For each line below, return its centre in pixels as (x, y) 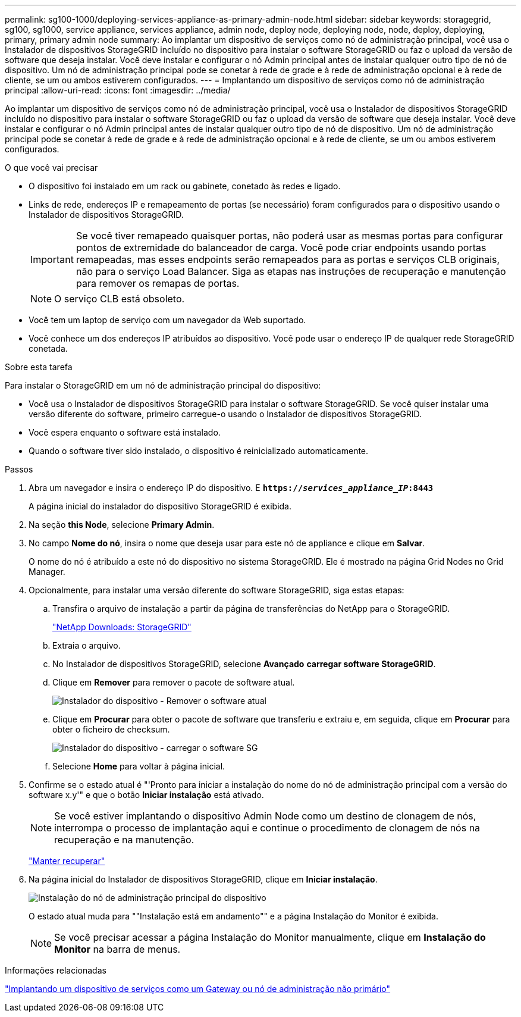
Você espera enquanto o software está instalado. (125, 432)
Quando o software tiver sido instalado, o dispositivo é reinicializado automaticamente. (199, 451)
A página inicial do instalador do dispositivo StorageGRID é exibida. (160, 506)
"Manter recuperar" (67, 861)
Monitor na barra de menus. (117, 949)
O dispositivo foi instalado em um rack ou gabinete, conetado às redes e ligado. (185, 186)
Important (52, 259)
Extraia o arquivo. (87, 645)
